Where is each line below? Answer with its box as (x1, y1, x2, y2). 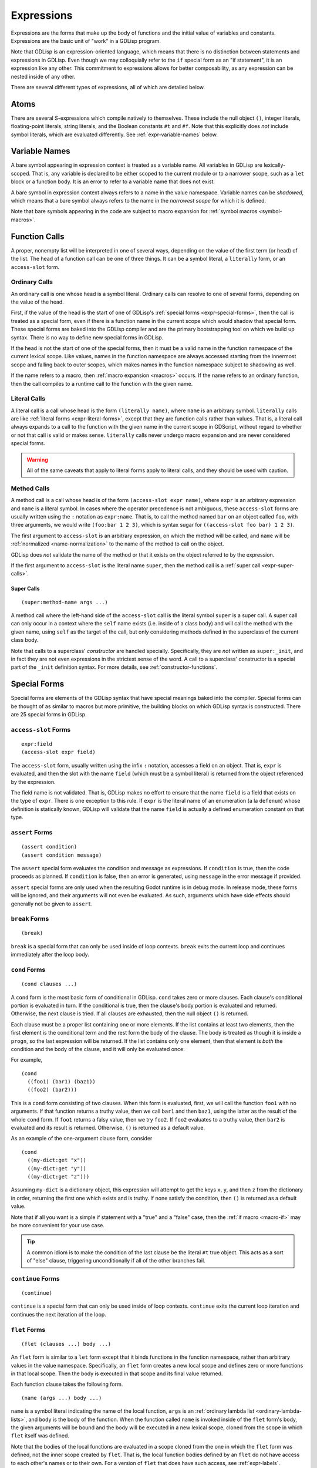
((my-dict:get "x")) (27, 1157, 87, 1164)
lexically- (263, 161, 286, 169)
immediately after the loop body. (11, 951, 89, 958)
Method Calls (11, 484, 50, 493)
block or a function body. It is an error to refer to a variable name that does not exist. (11, 178, 215, 185)
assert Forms (11, 828, 53, 836)
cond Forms (11, 966, 46, 974)
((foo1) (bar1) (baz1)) (27, 1078, 96, 1085)
